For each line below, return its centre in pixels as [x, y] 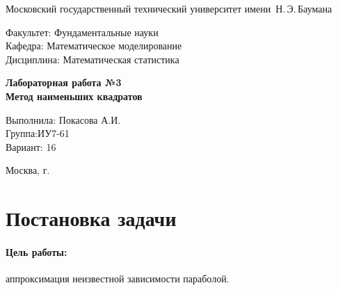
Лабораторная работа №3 [64, 82]
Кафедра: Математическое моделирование [94, 46]
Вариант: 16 [31, 146]
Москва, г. [28, 170]
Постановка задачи [91, 218]
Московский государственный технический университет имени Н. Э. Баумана [169, 8]
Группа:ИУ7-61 [38, 133]
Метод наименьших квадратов [74, 96]
